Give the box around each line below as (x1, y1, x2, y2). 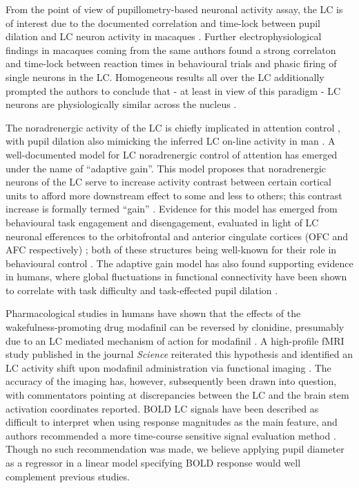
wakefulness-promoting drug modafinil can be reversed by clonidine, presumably (6, 320, 345, 334)
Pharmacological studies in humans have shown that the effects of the (6, 306, 301, 320)
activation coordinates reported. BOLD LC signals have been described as (6, 401, 319, 415)
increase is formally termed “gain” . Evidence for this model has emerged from (6, 201, 338, 216)
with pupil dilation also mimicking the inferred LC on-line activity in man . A (6, 134, 336, 148)
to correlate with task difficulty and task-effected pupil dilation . (6, 282, 278, 297)
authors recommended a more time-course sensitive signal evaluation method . (6, 428, 336, 442)
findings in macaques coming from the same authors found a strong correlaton (6, 42, 336, 57)
